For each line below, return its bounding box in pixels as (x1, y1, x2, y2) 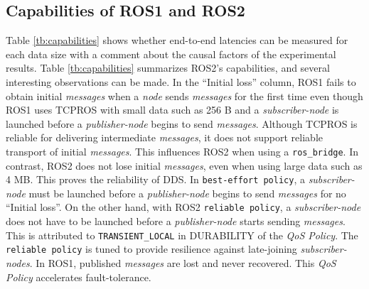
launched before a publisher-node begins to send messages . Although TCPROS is (6, 116, 358, 131)
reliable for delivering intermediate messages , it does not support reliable (6, 130, 323, 145)
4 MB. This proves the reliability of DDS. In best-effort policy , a (6, 172, 305, 187)
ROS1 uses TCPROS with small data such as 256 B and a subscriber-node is (6, 102, 339, 117)
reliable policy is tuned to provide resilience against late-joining (6, 241, 297, 256)
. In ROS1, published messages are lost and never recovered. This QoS (29, 256, 336, 271)
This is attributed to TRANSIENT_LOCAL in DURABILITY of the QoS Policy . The (6, 227, 358, 242)
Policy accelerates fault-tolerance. (6, 269, 151, 284)
